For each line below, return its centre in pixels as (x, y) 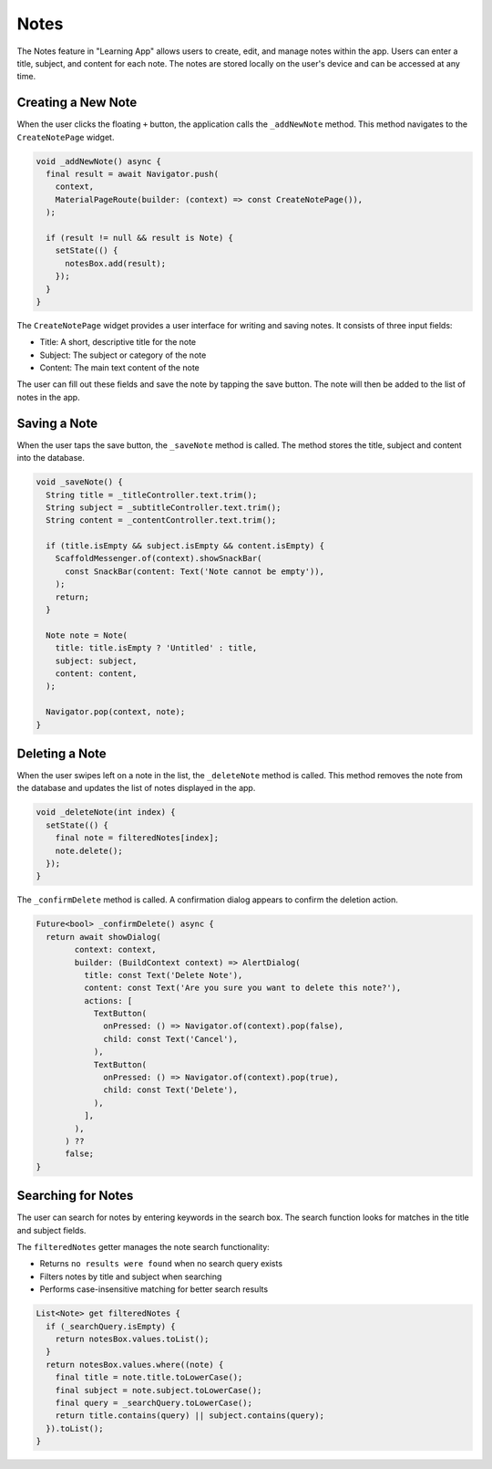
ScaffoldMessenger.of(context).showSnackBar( (159, 558)
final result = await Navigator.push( (132, 174)
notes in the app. (49, 397)
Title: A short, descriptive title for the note (118, 342)
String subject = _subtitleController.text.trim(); (164, 507)
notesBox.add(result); (116, 263)
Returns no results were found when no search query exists (161, 1264)
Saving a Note (57, 423)
